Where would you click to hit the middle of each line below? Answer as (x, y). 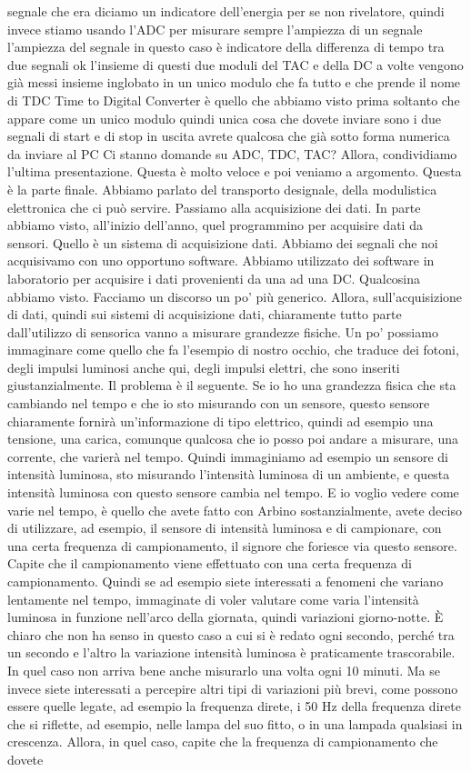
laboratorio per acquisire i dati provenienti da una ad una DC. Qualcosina (214, 278)
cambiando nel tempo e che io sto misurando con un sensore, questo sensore (219, 403)
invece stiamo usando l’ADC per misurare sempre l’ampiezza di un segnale (215, 29)
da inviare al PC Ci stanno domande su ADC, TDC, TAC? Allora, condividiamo (232, 153)
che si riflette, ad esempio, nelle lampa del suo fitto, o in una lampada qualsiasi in (235, 723)
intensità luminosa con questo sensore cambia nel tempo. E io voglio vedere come (233, 492)
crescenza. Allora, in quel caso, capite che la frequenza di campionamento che (223, 742)
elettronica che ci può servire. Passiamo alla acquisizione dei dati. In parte (214, 207)
